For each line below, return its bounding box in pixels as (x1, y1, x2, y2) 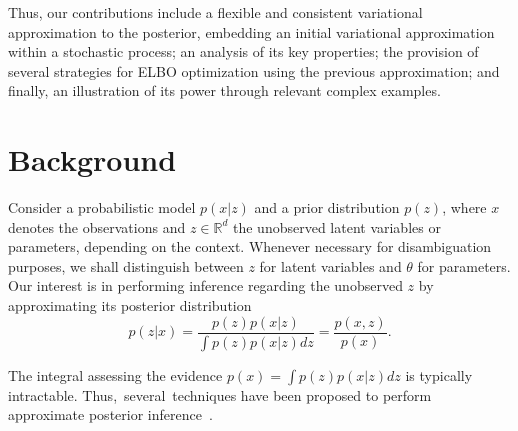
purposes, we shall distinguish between (8, 255, 244, 276)
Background (8, 139, 177, 180)
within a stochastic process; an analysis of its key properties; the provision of (8, 41, 479, 62)
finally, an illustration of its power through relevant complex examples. (8, 80, 441, 101)
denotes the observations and (8, 216, 186, 237)
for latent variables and (259, 255, 402, 276)
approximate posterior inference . (8, 404, 213, 425)
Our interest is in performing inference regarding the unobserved (8, 275, 403, 296)
